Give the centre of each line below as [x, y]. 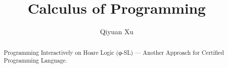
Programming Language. [35, 60]
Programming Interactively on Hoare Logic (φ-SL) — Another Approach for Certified [114, 52]
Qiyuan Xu [117, 32]
